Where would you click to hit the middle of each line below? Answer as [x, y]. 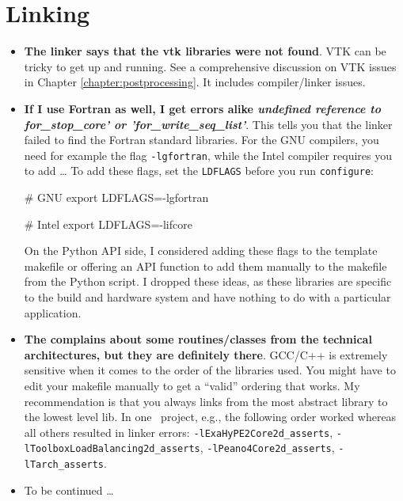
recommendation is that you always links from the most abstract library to [206, 401]
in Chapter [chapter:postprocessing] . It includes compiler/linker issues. [195, 82]
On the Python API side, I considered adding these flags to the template [201, 250]
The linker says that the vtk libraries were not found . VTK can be [205, 51]
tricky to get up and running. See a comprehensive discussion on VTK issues [210, 66]
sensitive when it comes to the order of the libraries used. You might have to [210, 370]
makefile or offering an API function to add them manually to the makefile [205, 266]
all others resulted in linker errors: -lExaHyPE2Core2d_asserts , [179, 432]
